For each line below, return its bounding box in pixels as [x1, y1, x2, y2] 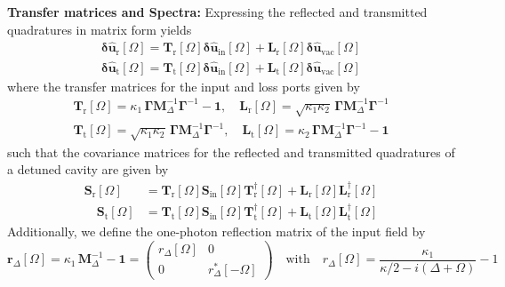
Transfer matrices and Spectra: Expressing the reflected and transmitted [7, 3, 428, 20]
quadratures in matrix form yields [7, 20, 192, 38]
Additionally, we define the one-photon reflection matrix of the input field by [7, 221, 426, 240]
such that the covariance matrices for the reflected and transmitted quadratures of [7, 142, 455, 161]
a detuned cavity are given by [7, 160, 169, 179]
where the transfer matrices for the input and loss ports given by [7, 76, 360, 95]
